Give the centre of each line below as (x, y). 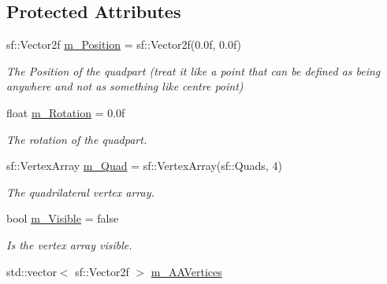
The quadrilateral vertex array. (80, 192)
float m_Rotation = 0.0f (66, 112)
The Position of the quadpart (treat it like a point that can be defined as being (193, 70)
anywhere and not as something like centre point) (125, 86)
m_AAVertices (186, 271)
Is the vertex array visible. (69, 244)
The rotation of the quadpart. (77, 139)
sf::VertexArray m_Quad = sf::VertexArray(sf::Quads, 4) (144, 166)
